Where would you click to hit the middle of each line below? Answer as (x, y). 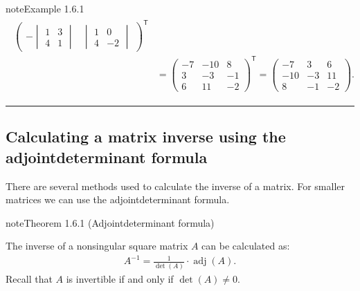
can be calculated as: (246, 246)
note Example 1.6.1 (45, 8)
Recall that (29, 278)
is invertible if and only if (120, 278)
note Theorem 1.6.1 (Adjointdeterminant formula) (110, 222)
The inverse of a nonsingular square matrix (97, 246)
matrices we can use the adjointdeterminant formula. (118, 199)
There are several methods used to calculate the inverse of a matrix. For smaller (175, 186)
